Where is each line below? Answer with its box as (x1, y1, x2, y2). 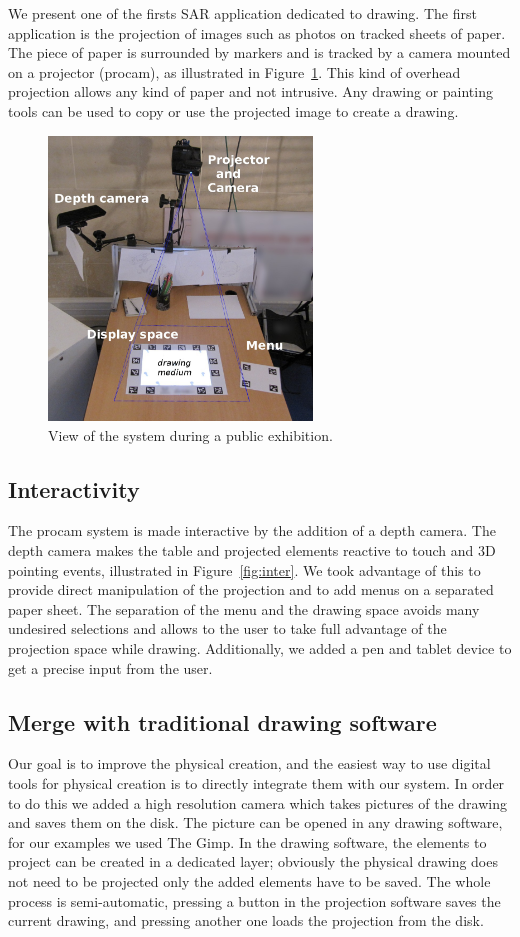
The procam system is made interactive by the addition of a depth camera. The (8, 520, 496, 541)
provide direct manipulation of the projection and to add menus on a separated (8, 579, 494, 600)
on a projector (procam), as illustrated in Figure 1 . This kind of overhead (8, 61, 461, 82)
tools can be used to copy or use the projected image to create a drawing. (8, 100, 459, 121)
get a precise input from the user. (8, 657, 213, 678)
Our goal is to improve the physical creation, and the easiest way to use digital (8, 753, 491, 774)
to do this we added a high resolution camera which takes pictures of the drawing (8, 792, 507, 813)
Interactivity (8, 473, 140, 504)
